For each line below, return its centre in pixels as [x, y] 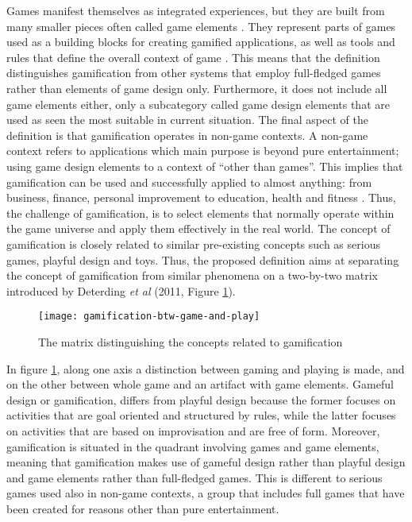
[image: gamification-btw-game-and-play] [149, 317]
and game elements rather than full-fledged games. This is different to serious [194, 477]
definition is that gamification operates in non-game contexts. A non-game [187, 135]
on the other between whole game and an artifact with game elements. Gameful [200, 384]
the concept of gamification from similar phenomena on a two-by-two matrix [193, 275]
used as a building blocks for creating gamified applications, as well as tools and [201, 42]
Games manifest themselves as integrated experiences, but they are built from [196, 10]
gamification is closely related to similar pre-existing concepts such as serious [193, 244]
